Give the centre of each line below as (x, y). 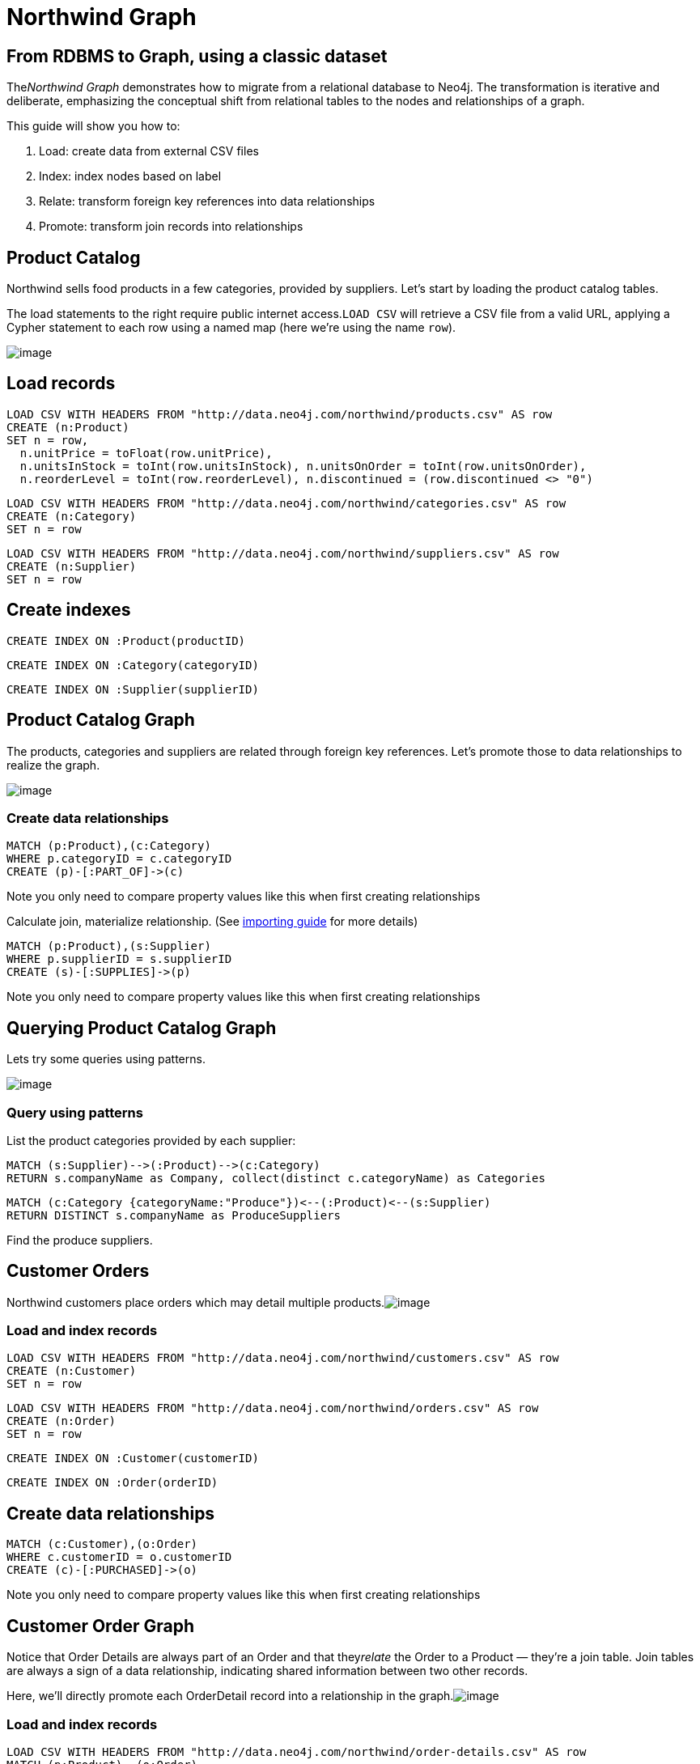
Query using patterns (75, 1112)
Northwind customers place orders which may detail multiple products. (196, 1302)
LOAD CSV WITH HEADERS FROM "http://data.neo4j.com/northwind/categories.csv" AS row (286, 503)
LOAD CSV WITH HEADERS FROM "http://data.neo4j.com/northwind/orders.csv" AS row (273, 1408)
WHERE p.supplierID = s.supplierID (119, 959)
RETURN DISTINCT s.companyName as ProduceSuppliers (174, 1215)
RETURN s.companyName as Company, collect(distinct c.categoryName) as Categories (276, 1178)
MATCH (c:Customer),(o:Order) (102, 1544)
